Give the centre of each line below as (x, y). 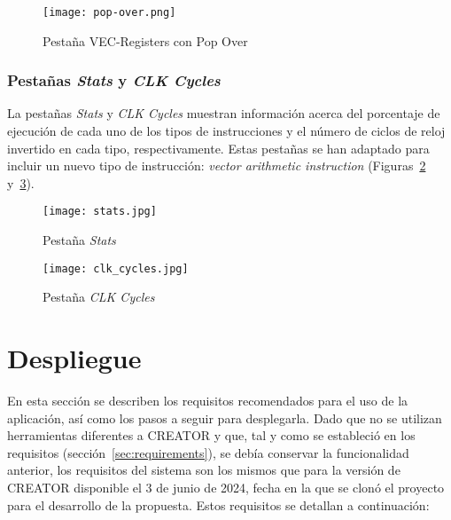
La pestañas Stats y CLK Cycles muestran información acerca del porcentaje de (224, 113)
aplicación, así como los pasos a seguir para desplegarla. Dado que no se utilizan (225, 418)
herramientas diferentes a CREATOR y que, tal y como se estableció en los (211, 435)
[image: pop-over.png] (109, 12)
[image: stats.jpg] (100, 212)
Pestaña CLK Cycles (99, 297)
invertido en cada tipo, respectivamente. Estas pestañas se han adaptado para (218, 148)
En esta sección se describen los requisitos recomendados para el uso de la (208, 401)
